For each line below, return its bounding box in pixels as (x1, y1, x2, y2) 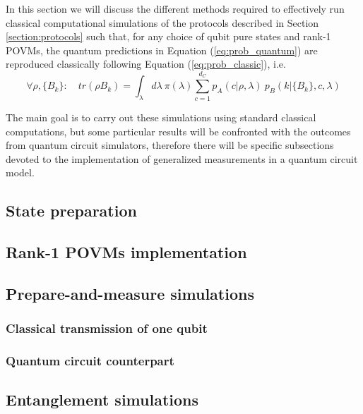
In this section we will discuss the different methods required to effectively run (6, 1, 345, 16)
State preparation (6, 200, 137, 221)
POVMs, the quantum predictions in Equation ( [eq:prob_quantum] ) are (6, 42, 318, 57)
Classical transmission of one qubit (6, 319, 208, 337)
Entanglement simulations (6, 389, 199, 410)
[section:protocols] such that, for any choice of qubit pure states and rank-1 (6, 29, 331, 44)
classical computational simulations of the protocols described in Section (6, 15, 319, 30)
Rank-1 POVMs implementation (6, 241, 247, 263)
